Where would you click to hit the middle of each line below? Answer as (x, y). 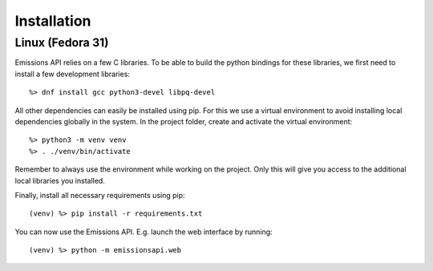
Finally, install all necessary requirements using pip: (100, 195)
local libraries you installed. (60, 180)
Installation (53, 21)
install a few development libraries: (72, 74)
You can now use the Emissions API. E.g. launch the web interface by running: (144, 232)
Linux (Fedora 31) (62, 42)
